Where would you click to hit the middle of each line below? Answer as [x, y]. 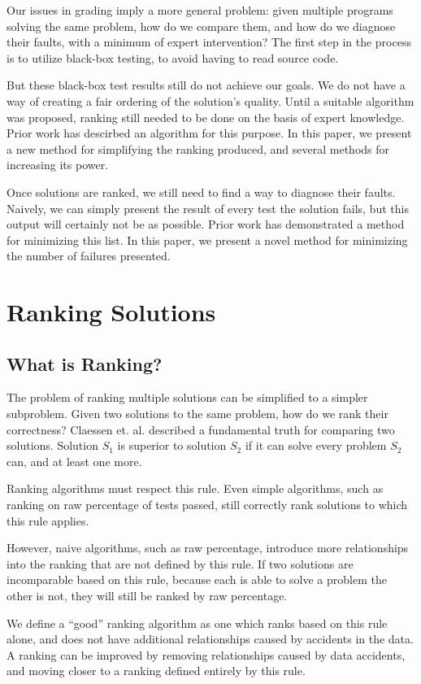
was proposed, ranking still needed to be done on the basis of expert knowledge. [206, 117]
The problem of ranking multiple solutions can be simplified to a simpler [187, 397]
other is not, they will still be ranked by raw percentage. [147, 596]
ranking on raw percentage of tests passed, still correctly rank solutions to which [207, 505]
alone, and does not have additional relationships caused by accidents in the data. [210, 639]
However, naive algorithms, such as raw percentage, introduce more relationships [208, 548]
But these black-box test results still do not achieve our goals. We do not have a [206, 85]
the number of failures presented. [89, 256]
